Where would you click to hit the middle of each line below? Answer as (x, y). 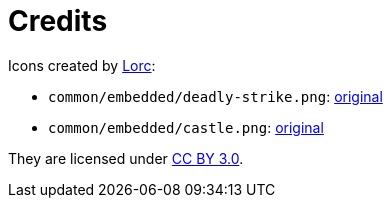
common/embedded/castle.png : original (186, 127)
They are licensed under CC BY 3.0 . (126, 158)
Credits (58, 21)
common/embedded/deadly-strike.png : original (215, 96)
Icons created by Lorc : (82, 65)
